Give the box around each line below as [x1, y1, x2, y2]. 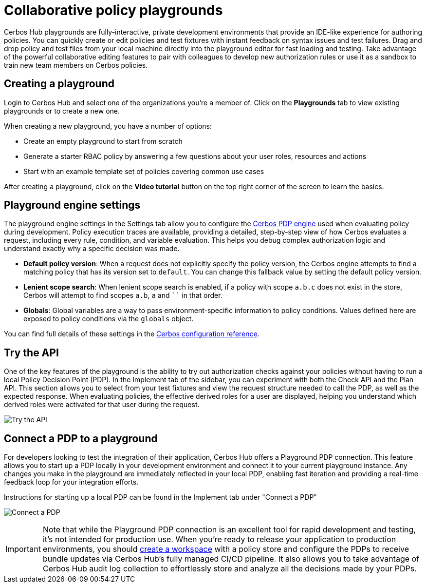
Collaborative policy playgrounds [4, 2, 223, 19]
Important [5, 544, 41, 554]
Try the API [4, 346, 59, 359]
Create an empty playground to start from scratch [23, 137, 183, 145]
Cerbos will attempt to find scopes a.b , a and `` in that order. [23, 291, 222, 300]
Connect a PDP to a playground [4, 432, 158, 445]
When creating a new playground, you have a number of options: [4, 121, 212, 130]
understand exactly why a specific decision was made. [4, 244, 180, 253]
